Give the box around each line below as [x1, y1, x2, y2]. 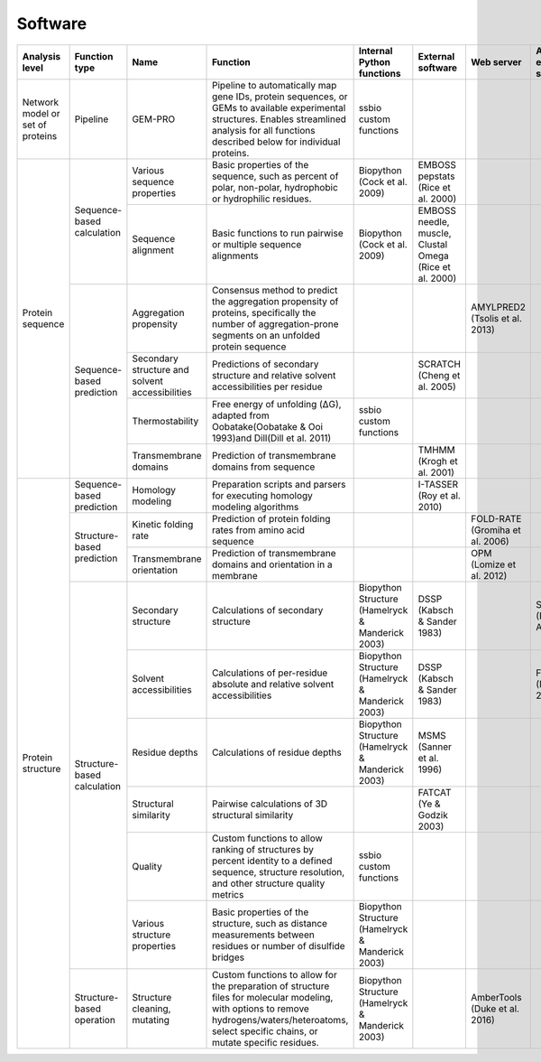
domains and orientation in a [212, 558, 333, 571]
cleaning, [132, 1002, 171, 1015]
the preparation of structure [212, 980, 330, 992]
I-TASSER [417, 478, 459, 490]
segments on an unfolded [212, 329, 320, 341]
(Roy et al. [417, 489, 462, 501]
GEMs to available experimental [212, 101, 346, 114]
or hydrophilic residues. [212, 192, 312, 205]
